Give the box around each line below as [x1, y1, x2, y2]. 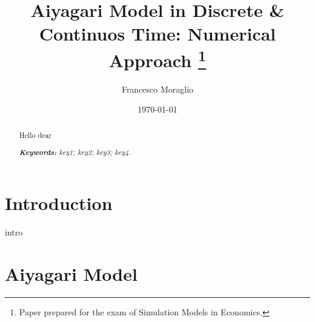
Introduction [5, 191, 113, 215]
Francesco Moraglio [121, 82, 194, 95]
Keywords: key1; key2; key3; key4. [19, 146, 131, 158]
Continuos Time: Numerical [39, 21, 276, 46]
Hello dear [19, 130, 52, 140]
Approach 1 [108, 45, 207, 72]
